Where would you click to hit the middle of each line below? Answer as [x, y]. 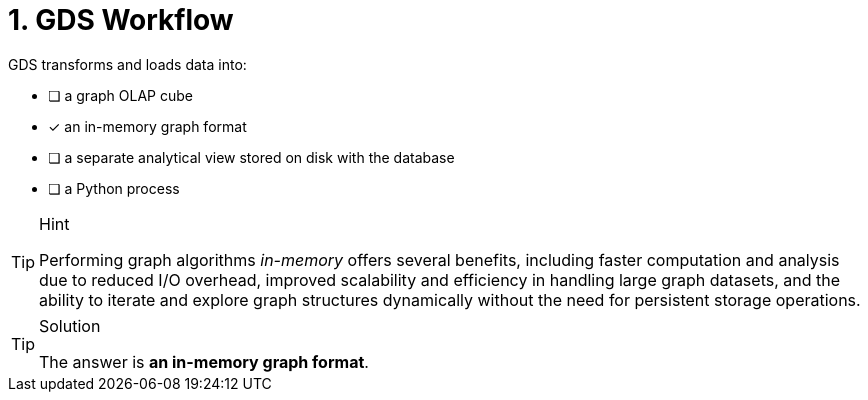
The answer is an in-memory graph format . [204, 361]
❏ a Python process [114, 188]
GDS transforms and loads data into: [127, 64]
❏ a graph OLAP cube [120, 95]
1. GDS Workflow [121, 20]
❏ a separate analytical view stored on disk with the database [251, 157]
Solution [70, 325]
